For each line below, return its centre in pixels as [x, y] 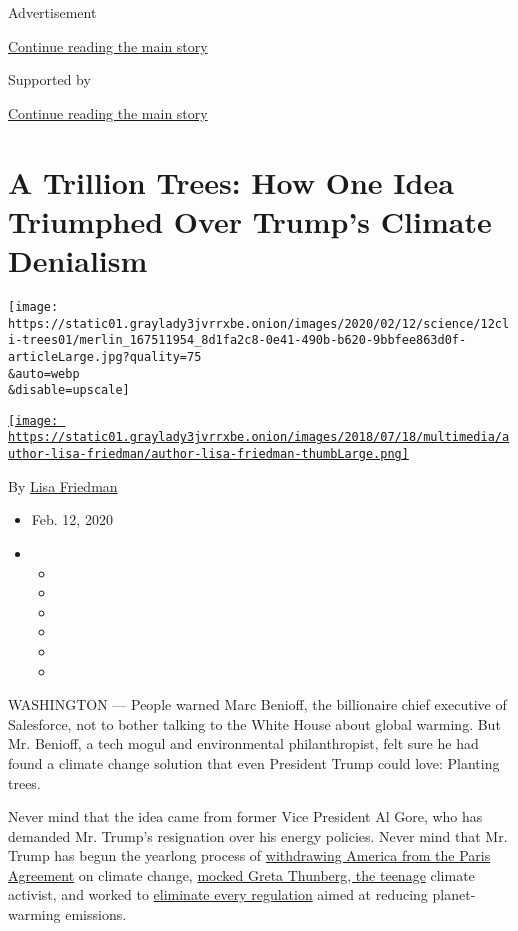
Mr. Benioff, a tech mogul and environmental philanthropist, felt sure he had [243, 743]
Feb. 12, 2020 [72, 519]
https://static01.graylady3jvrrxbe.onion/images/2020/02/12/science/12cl [259, 323]
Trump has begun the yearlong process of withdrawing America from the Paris [249, 855]
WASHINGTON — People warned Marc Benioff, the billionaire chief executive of [257, 704]
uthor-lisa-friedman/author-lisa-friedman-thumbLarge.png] [208, 454]
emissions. [96, 914]
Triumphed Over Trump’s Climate [250, 220]
